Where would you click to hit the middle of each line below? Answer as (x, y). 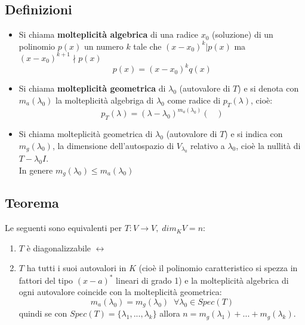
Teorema (32, 203)
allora (170, 313)
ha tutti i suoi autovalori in (76, 268)
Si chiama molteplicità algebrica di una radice (109, 34)
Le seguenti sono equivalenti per (63, 228)
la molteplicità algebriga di (105, 100)
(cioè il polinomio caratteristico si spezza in (218, 268)
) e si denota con (268, 88)
